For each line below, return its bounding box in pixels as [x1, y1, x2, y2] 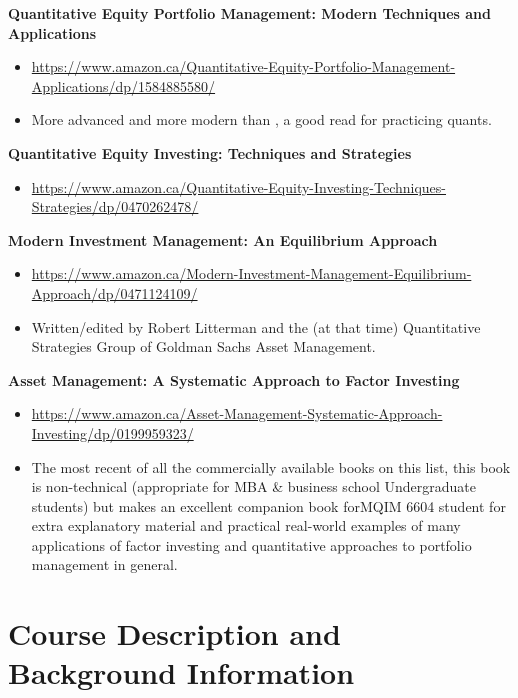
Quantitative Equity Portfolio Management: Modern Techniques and [8, 3, 491, 23]
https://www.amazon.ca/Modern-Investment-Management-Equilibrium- [31, 263, 472, 284]
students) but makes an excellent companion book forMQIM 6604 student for [31, 495, 506, 516]
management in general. [31, 554, 178, 575]
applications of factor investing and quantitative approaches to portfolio [31, 534, 472, 555]
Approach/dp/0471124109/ [31, 282, 198, 303]
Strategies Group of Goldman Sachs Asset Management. [31, 336, 376, 357]
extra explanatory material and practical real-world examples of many [31, 515, 461, 536]
